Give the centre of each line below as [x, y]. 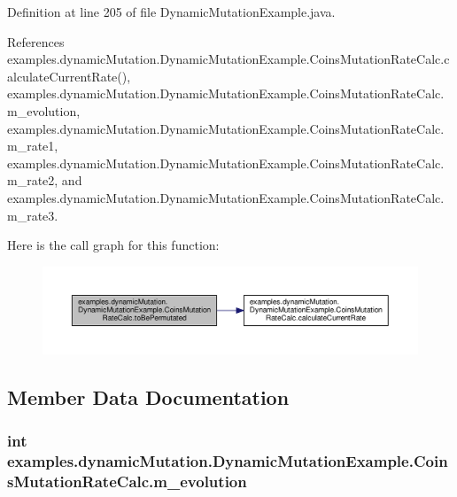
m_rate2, [33, 180]
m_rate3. [33, 215]
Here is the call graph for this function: [113, 245]
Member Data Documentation [148, 396]
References [36, 41]
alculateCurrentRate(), [69, 76]
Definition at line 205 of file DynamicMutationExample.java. [171, 12]
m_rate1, [33, 146]
